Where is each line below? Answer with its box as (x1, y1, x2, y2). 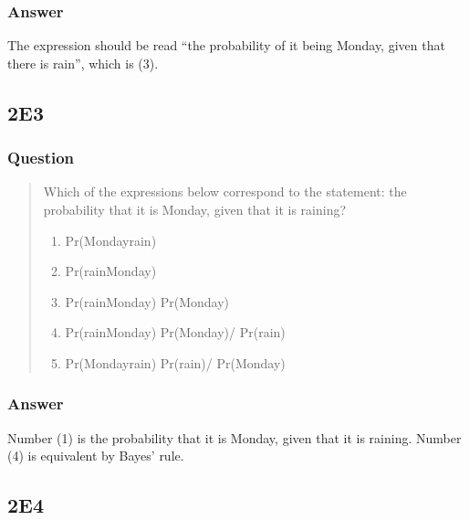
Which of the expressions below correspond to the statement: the (43, 182, 407, 201)
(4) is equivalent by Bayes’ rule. (7, 446, 184, 465)
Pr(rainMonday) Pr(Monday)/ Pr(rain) (65, 323, 286, 342)
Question (7, 146, 75, 169)
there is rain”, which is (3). (7, 53, 159, 72)
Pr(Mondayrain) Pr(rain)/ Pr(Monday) (65, 353, 286, 372)
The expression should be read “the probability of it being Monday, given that (7, 36, 445, 55)
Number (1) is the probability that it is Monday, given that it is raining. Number (7, 428, 462, 447)
